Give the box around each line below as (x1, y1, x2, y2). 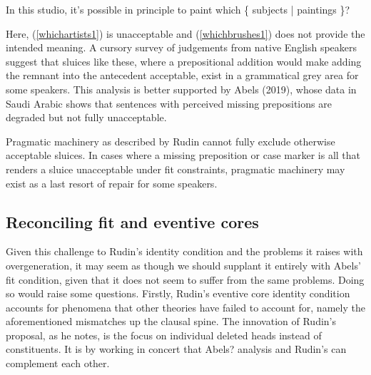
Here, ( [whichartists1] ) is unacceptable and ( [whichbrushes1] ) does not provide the (6, 26, 365, 41)
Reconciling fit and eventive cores (6, 210, 259, 232)
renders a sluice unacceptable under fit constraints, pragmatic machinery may (6, 161, 345, 176)
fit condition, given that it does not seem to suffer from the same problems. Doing (6, 272, 365, 287)
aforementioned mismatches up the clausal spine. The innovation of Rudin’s (6, 314, 337, 329)
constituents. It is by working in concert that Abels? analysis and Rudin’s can (6, 341, 347, 356)
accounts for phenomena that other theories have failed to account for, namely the (6, 299, 365, 314)
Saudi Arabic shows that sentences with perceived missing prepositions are (6, 96, 332, 111)
